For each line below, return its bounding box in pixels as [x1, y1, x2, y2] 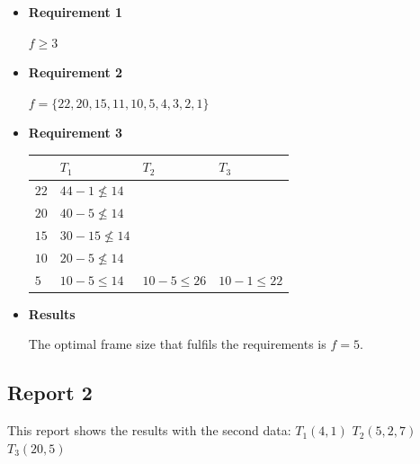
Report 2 [7, 379, 93, 406]
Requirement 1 [28, 3, 123, 21]
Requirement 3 [28, 123, 123, 142]
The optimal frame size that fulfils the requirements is [28, 335, 326, 353]
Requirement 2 [28, 63, 123, 82]
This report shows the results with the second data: [7, 421, 291, 440]
